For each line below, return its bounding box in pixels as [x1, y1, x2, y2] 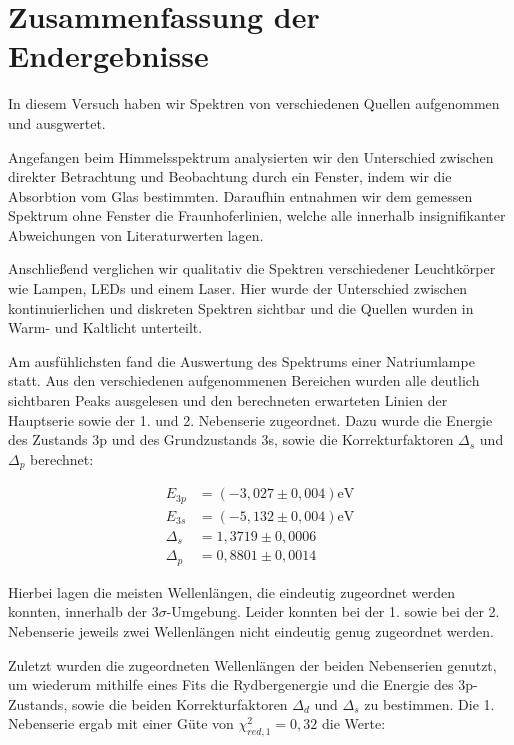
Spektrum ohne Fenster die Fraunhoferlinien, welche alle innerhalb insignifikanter [8, 205, 506, 226]
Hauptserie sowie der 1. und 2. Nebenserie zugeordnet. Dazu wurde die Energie [8, 409, 493, 430]
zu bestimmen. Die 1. [364, 693, 495, 714]
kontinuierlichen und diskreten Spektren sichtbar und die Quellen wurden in [8, 297, 474, 318]
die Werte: [322, 713, 386, 734]
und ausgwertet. [8, 112, 106, 133]
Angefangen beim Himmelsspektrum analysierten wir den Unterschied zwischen [8, 146, 494, 167]
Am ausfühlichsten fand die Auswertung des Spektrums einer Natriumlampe [8, 350, 475, 371]
